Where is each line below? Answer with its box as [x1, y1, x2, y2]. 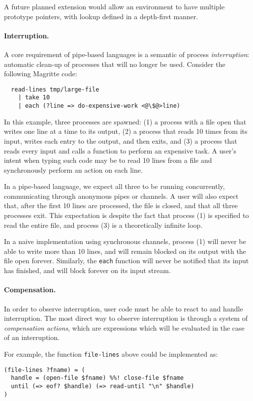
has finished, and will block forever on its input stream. [4, 265, 171, 276]
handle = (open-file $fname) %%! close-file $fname [11, 374, 184, 382]
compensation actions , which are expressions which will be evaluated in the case [4, 322, 245, 333]
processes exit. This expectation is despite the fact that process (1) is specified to [4, 210, 249, 220]
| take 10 [18, 94, 50, 101]
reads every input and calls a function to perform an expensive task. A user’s [4, 145, 236, 155]
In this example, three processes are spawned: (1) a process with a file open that [4, 116, 247, 126]
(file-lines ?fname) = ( [4, 366, 85, 373]
